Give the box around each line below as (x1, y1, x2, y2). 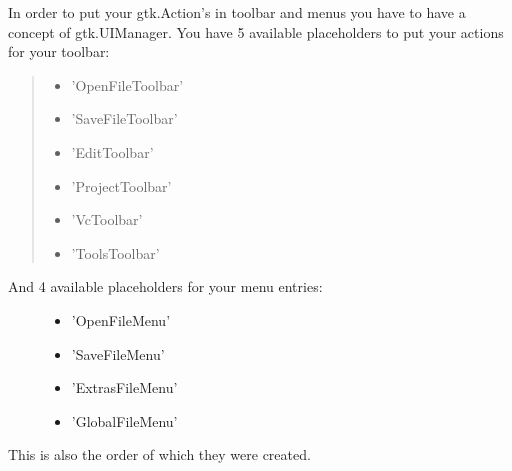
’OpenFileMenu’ (71, 309, 171, 330)
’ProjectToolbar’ (71, 175, 172, 196)
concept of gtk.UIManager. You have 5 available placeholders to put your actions (8, 21, 504, 42)
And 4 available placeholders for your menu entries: (8, 276, 323, 297)
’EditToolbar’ (71, 141, 154, 162)
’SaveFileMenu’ (71, 343, 165, 364)
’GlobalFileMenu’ (71, 410, 178, 431)
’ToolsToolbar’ (71, 242, 160, 263)
